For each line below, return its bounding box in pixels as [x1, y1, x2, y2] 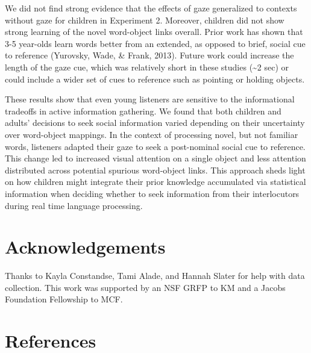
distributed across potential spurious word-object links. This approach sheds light [5, 163, 306, 176]
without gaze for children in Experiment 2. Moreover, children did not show [5, 13, 284, 26]
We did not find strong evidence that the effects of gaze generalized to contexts [5, 2, 297, 14]
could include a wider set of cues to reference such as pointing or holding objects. [5, 72, 305, 85]
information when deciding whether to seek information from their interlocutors [5, 187, 300, 199]
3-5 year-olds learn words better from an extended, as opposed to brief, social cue [5, 37, 306, 49]
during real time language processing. [5, 199, 143, 211]
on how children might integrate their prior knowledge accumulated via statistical [5, 175, 306, 188]
